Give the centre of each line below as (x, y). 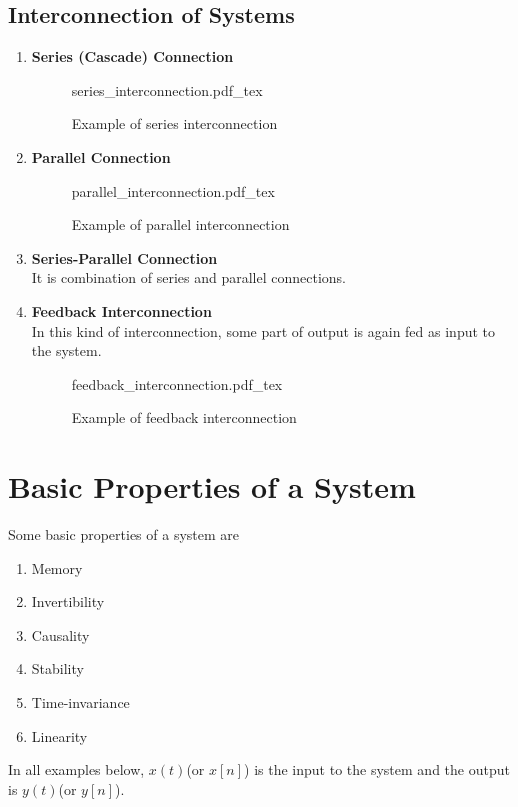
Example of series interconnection (174, 123)
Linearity (59, 735)
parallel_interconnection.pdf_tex (173, 190)
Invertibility (68, 601)
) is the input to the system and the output (377, 769)
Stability (57, 668)
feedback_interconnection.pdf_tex (177, 383)
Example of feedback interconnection (184, 417)
